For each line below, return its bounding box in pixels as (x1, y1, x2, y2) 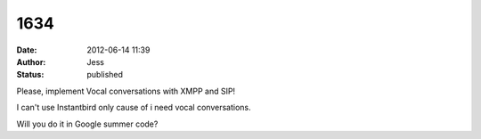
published (86, 69, 124, 80)
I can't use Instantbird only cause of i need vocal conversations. (16, 102, 251, 113)
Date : (16, 45, 37, 55)
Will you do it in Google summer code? (16, 119, 159, 129)
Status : (16, 69, 45, 80)
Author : (16, 56, 46, 67)
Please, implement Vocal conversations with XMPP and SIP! (16, 86, 236, 96)
